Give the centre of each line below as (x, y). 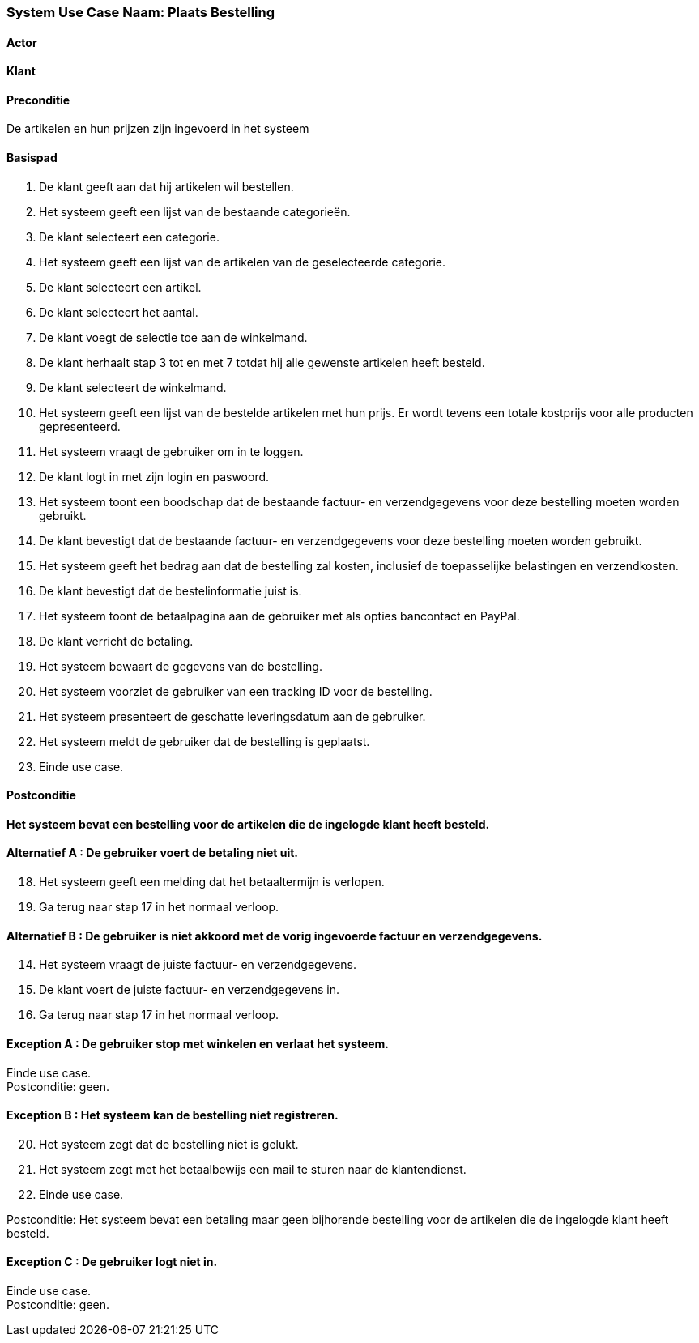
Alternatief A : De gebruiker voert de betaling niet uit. (153, 853)
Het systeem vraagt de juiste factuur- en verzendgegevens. (198, 965)
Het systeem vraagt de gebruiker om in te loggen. (171, 451)
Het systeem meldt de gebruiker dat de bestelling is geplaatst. (205, 741)
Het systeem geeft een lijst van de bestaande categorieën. (195, 211)
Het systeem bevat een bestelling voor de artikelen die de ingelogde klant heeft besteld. (248, 824)
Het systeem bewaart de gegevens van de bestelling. (181, 666)
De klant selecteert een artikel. (120, 287)
